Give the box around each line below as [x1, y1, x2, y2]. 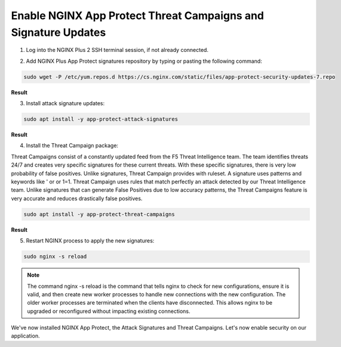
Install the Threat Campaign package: [26, 142, 119, 149]
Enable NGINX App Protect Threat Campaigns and [11, 9, 264, 22]
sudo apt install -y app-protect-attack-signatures [23, 116, 179, 122]
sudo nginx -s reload [23, 253, 87, 260]
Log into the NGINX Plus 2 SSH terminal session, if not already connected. [26, 47, 209, 54]
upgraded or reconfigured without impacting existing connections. [27, 308, 191, 315]
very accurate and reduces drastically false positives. [11, 195, 143, 202]
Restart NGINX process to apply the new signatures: [26, 237, 155, 244]
